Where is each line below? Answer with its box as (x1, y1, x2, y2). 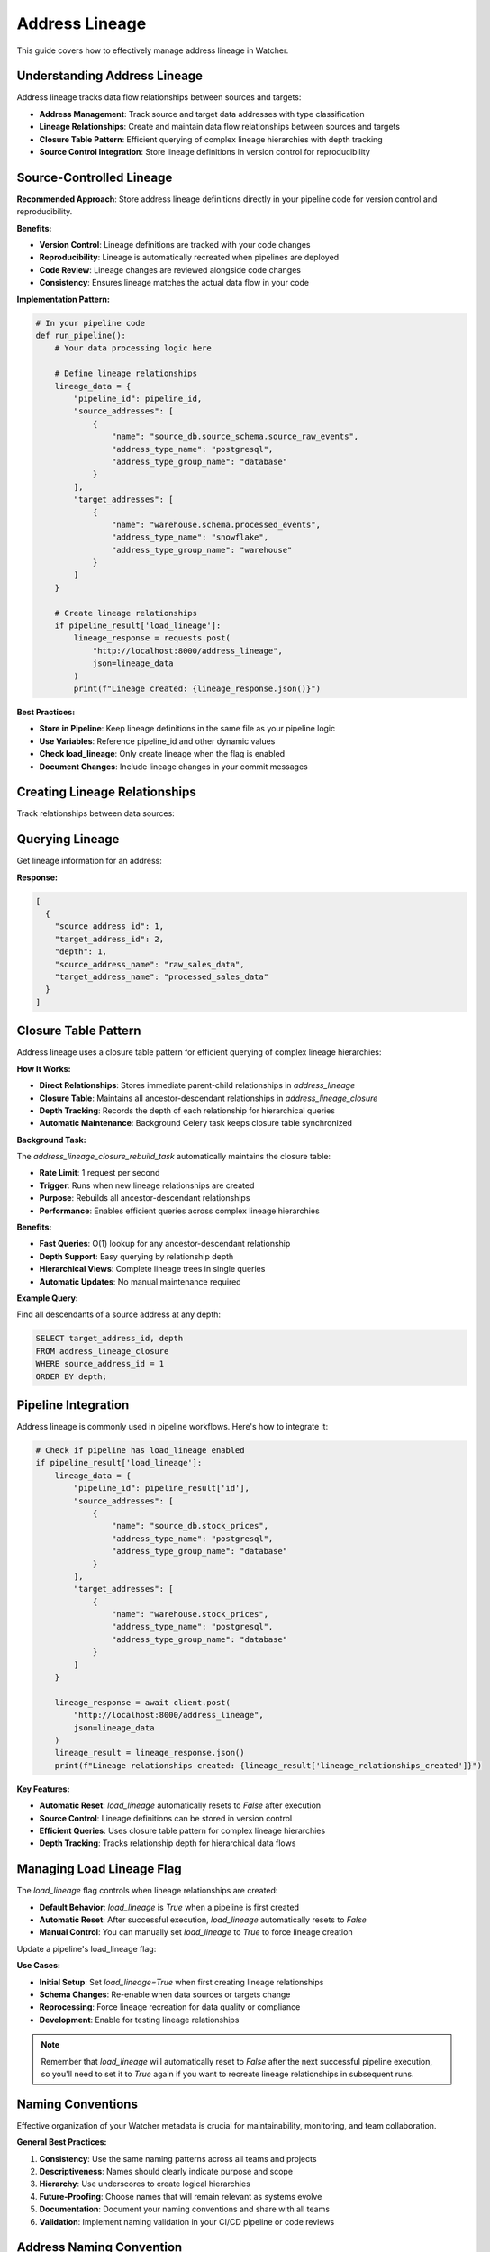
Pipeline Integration (16, 1397, 130, 1412)
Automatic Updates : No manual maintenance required (39, 1276, 242, 1287)
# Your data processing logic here (54, 343, 212, 353)
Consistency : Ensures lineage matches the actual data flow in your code (39, 277, 310, 288)
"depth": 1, (54, 947, 108, 957)
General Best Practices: (16, 2137, 107, 2148)
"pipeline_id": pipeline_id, (73, 393, 203, 404)
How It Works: (16, 1063, 71, 1074)
